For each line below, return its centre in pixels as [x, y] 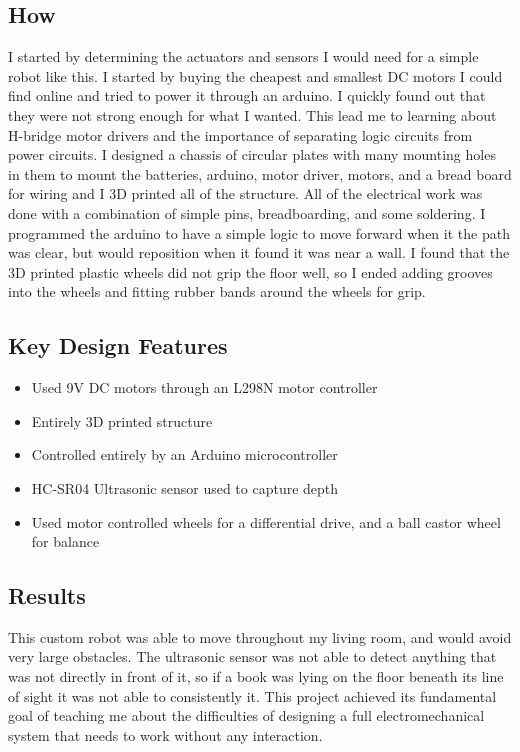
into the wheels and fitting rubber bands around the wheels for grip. [217, 291]
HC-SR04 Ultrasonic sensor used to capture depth [185, 487]
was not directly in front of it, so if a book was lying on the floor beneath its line [256, 676]
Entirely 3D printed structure [122, 420]
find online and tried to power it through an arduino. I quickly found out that [247, 95]
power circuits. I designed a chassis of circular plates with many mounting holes [252, 154]
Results [47, 595]
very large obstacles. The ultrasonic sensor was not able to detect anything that [252, 656]
